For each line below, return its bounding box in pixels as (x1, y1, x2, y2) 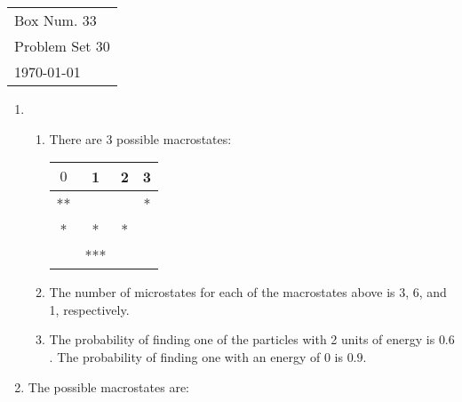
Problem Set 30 (14, 36, 110, 56)
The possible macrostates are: (28, 377, 189, 396)
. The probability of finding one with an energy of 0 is (49, 347, 343, 366)
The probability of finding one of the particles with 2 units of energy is (49, 330, 435, 349)
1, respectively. (49, 300, 130, 318)
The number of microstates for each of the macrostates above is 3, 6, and (49, 283, 447, 301)
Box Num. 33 (14, 10, 97, 30)
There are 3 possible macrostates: (49, 129, 232, 148)
